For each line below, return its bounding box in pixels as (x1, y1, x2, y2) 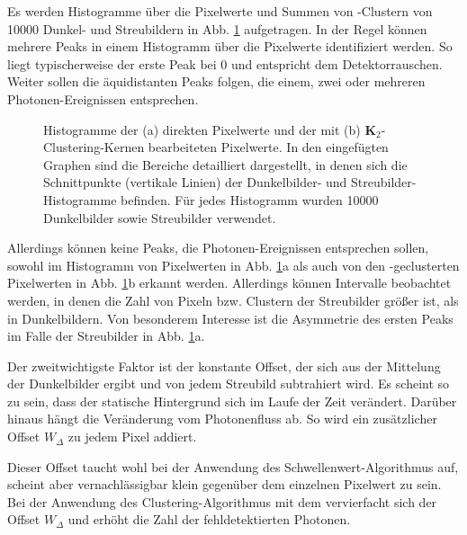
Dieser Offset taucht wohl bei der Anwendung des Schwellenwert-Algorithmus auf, (7, 457, 459, 476)
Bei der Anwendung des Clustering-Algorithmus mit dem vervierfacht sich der (7, 492, 437, 511)
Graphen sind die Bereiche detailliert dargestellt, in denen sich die (43, 155, 408, 174)
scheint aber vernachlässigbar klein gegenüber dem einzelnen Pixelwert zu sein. (7, 475, 442, 494)
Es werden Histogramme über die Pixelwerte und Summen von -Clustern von (7, 2, 433, 20)
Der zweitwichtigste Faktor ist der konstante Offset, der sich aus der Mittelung (7, 356, 441, 375)
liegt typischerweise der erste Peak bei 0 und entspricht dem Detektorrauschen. (7, 54, 443, 73)
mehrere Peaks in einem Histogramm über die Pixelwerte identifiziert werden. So (7, 37, 453, 56)
